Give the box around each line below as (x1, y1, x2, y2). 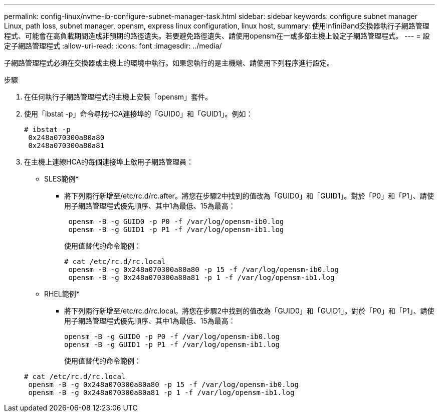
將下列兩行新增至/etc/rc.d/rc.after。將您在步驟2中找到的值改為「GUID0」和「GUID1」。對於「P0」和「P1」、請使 (64, 191, 434, 200)
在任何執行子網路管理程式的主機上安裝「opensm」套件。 (24, 92, 212, 101)
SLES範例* (44, 174, 79, 183)
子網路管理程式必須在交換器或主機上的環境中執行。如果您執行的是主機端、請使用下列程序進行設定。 (4, 58, 334, 67)
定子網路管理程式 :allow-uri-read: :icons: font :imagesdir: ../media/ (4, 41, 222, 50)
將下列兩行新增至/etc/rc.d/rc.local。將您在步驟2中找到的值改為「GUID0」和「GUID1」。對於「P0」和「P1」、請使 (64, 306, 434, 315)
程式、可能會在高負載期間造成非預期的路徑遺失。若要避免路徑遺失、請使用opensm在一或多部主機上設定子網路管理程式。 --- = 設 (4, 31, 430, 40)
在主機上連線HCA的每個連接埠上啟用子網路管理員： (24, 157, 194, 166)
